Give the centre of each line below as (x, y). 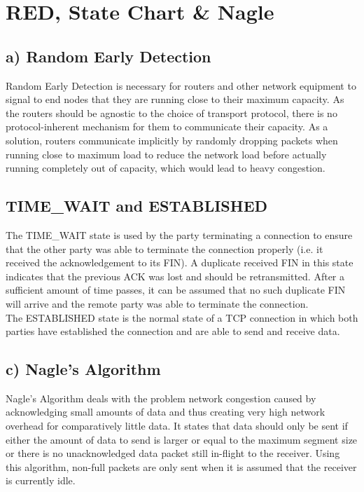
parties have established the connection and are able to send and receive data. (173, 331)
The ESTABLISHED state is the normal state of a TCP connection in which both (182, 317)
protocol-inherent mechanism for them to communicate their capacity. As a (167, 127)
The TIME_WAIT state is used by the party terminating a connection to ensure (179, 234)
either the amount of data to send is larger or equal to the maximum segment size (182, 439)
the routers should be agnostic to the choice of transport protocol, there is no (171, 112)
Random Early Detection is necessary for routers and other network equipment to (181, 85)
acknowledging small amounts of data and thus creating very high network (166, 412)
